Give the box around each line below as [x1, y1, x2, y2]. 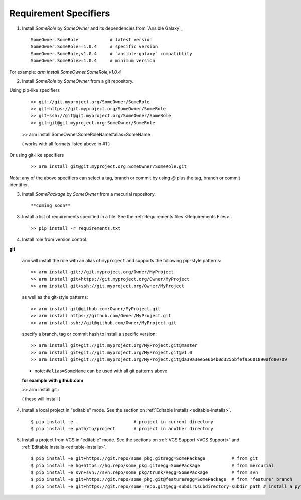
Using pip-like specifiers [9, 87, 60, 93]
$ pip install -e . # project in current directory [31, 419, 213, 424]
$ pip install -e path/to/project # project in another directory [31, 426, 213, 431]
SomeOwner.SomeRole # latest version [31, 37, 153, 42]
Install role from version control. [22, 236, 88, 243]
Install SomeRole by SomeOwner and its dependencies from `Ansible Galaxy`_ [22, 25, 183, 31]
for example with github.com [22, 377, 84, 383]
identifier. [9, 182, 29, 188]
